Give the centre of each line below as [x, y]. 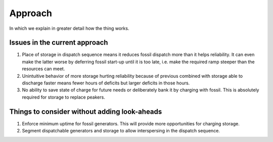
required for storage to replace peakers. [64, 97]
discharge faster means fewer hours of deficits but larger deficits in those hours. [106, 83]
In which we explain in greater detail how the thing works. [69, 28]
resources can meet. [43, 69]
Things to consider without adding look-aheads [86, 111]
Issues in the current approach [59, 43]
